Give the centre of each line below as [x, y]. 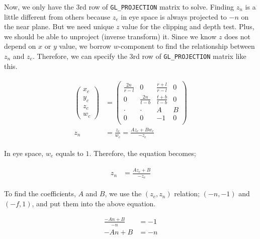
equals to [69, 153]
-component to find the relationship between [187, 46]
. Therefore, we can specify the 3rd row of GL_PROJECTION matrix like [139, 56]
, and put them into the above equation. [94, 204]
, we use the [123, 193]
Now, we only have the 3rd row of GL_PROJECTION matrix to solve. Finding [119, 7]
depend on [20, 46]
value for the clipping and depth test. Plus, [188, 26]
